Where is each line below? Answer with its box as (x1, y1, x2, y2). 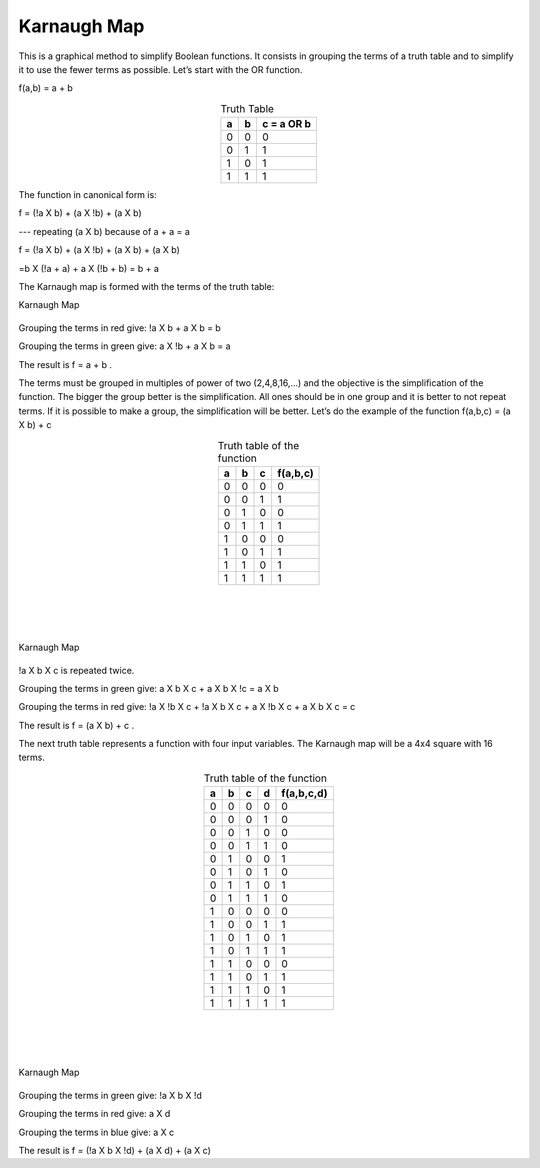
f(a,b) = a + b (18, 82, 74, 94)
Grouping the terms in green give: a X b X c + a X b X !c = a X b (18, 682, 279, 694)
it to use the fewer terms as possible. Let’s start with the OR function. (18, 63, 303, 75)
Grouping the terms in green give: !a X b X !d (18, 1089, 202, 1101)
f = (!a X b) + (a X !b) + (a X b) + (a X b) (18, 244, 180, 256)
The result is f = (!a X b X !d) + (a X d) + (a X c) (18, 1144, 212, 1156)
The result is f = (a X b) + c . (18, 719, 135, 731)
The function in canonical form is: (18, 189, 157, 201)
